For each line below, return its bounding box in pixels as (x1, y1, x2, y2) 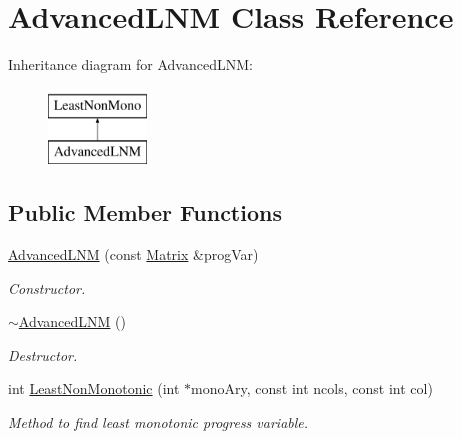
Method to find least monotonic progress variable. (8, 412, 309, 433)
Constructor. (8, 277, 86, 298)
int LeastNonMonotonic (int (8, 378, 180, 399)
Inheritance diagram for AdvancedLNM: (8, 54, 253, 75)
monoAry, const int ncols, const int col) (191, 378, 433, 399)
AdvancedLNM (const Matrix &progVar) (8, 244, 259, 265)
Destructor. (8, 344, 78, 365)
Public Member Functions (8, 197, 282, 228)
